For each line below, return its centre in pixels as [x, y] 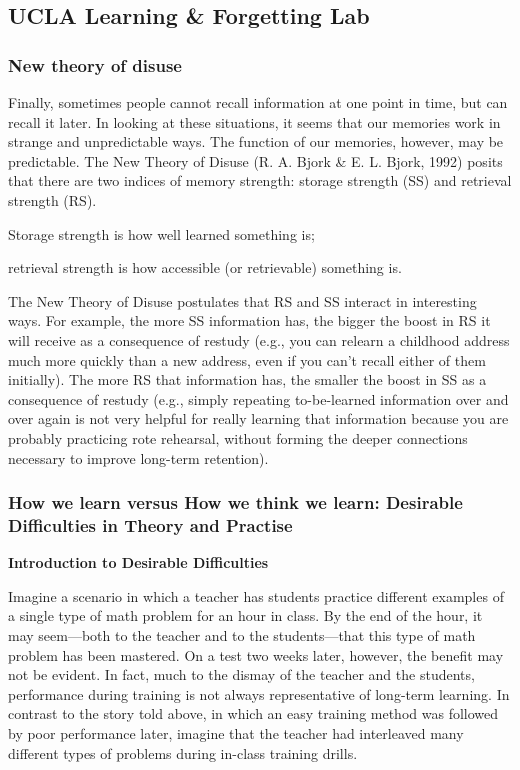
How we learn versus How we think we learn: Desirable [235, 502]
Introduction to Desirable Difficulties [138, 562]
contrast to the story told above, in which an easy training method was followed [253, 713]
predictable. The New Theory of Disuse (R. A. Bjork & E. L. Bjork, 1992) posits [255, 160]
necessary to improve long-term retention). [138, 457]
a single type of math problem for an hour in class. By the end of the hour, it [245, 615]
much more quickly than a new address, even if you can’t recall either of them [247, 359]
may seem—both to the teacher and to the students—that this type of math [242, 635]
